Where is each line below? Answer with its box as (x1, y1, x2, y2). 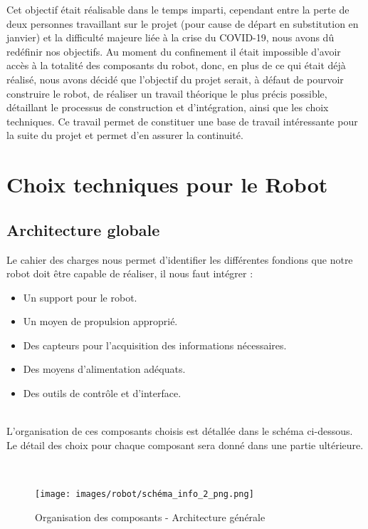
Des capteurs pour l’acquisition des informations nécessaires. (23, 337, 287, 352)
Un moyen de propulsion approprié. (23, 314, 178, 329)
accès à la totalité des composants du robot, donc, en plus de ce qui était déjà (6, 58, 346, 73)
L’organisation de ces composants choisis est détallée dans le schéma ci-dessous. (6, 423, 353, 438)
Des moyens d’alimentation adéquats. (23, 361, 186, 376)
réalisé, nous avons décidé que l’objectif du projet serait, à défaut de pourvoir (6, 71, 344, 86)
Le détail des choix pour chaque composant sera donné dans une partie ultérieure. (6, 437, 364, 452)
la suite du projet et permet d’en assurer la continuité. (6, 128, 243, 143)
